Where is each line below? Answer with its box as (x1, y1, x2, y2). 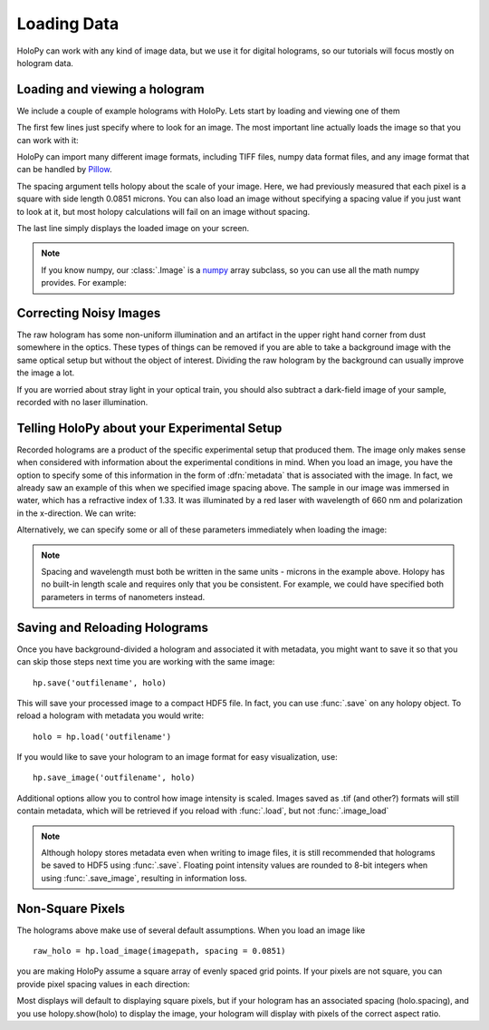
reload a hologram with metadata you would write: (16, 710, 205, 721)
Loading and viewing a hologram (16, 82, 205, 97)
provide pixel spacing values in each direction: (16, 978, 190, 989)
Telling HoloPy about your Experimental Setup (16, 420, 283, 435)
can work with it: (16, 134, 79, 145)
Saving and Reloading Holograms (16, 619, 208, 635)
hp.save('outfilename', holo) (33, 677, 168, 688)
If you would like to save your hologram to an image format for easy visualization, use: (16, 752, 339, 763)
